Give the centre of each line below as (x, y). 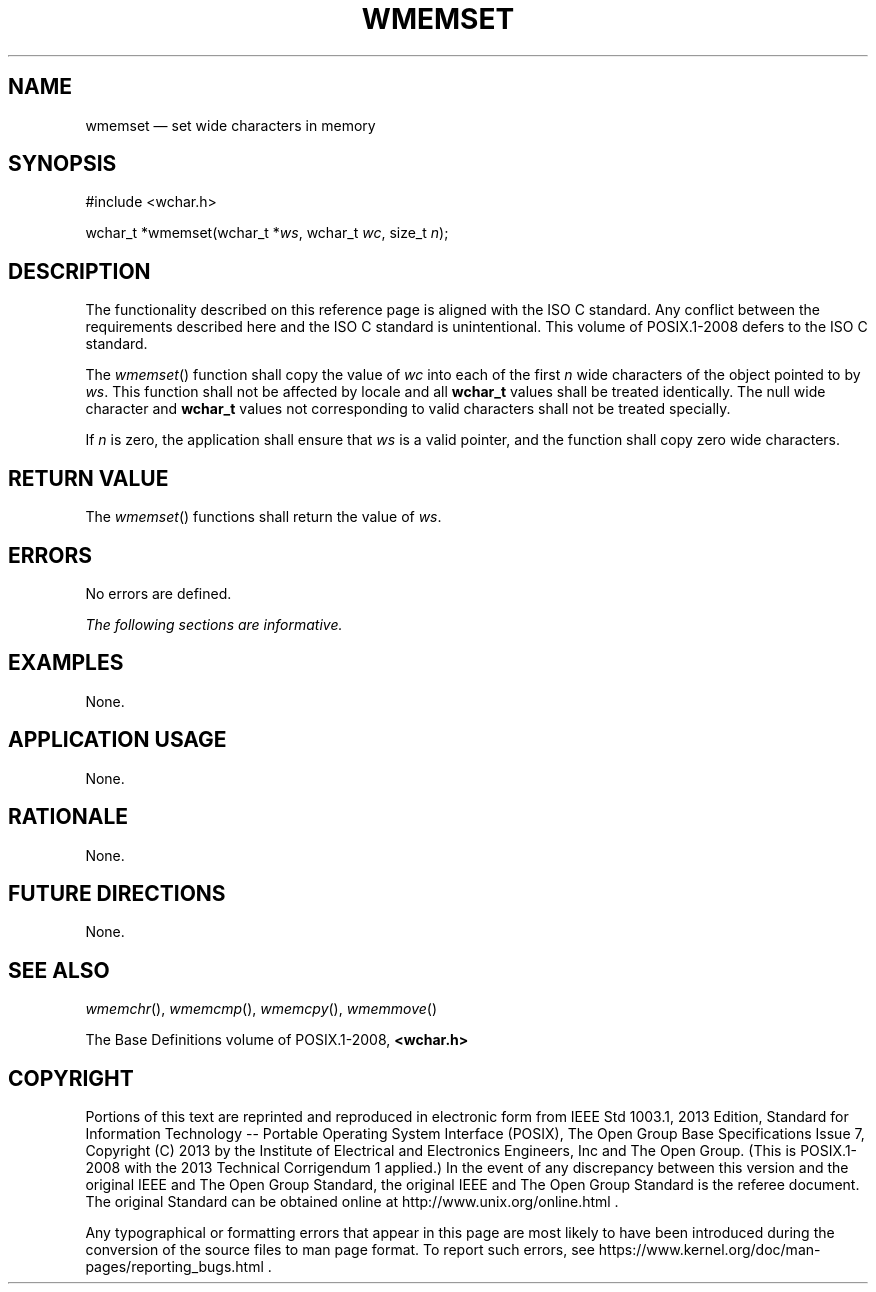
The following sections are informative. (214, 624)
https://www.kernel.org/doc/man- (709, 1250)
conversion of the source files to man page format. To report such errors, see (340, 1250)
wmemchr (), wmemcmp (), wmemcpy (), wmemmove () (261, 1009)
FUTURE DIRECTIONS (117, 893)
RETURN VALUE (88, 478)
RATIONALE (68, 817)
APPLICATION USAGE (117, 740)
